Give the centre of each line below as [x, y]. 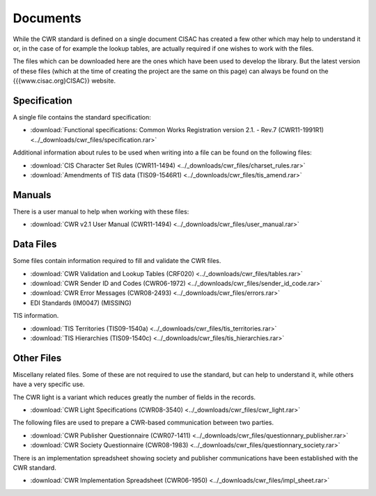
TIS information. [36, 316]
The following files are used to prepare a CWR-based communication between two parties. [143, 423]
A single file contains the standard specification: [82, 118]
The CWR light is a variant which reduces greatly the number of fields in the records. [134, 397]
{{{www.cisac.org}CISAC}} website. [64, 81]
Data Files [35, 245]
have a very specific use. [49, 384]
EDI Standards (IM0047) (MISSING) [81, 303]
